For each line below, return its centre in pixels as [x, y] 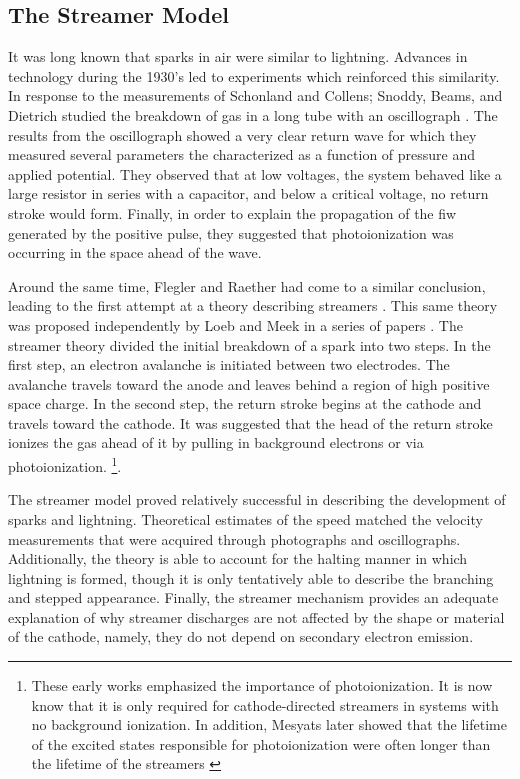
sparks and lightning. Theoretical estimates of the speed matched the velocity [245, 518]
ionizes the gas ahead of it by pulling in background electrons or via [216, 442]
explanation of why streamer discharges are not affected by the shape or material [256, 616]
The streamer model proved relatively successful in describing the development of [257, 499]
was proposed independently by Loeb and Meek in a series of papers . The [235, 324]
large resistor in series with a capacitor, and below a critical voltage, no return [248, 193]
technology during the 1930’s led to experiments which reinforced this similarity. [254, 75]
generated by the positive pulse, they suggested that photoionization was [231, 232]
